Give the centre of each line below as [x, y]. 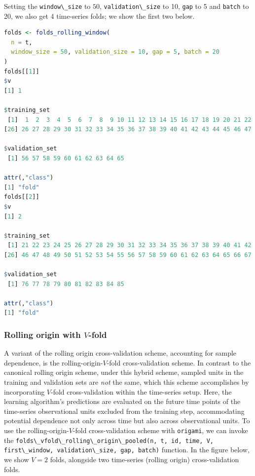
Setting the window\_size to [47, 6]
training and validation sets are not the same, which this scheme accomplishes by [127, 382]
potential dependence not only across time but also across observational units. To [127, 421]
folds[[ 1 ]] [22, 71]
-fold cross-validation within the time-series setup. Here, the [141, 391]
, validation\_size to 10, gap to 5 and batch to [174, 6]
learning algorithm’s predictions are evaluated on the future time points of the [122, 401]
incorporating [24, 391]
